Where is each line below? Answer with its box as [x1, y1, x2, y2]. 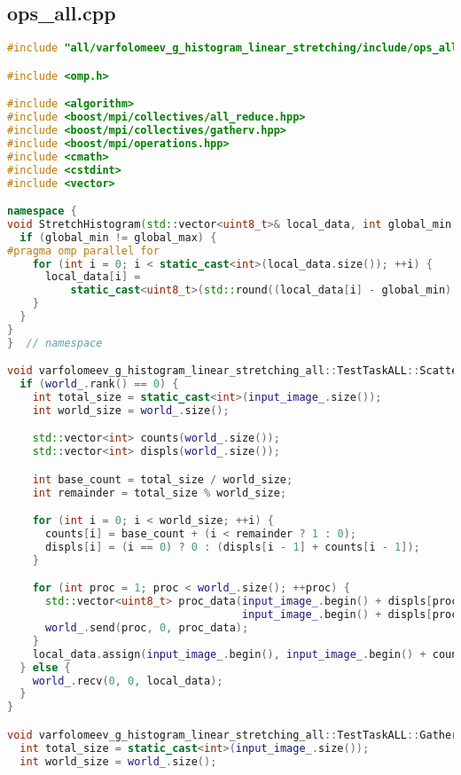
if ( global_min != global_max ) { [20, 231, 217, 244]
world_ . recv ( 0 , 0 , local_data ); [32, 674, 223, 687]
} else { [20, 661, 71, 674]
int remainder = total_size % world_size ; [32, 486, 287, 499]
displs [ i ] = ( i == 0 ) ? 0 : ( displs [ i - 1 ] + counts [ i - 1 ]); [44, 541, 420, 554]
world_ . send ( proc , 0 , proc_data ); [44, 622, 249, 635]
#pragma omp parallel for [7, 244, 160, 257]
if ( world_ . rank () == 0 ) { [20, 378, 179, 391]
